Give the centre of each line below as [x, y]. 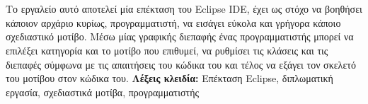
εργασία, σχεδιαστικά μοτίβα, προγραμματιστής [103, 92]
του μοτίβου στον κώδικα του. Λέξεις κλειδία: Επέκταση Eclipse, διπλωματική [169, 78]
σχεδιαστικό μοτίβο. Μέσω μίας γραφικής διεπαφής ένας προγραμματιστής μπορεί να [180, 36]
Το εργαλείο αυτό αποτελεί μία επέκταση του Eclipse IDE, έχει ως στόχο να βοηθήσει [184, 9]
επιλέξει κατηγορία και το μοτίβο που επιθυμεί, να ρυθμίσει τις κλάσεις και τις [167, 50]
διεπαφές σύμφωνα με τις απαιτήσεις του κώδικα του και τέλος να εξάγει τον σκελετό [181, 64]
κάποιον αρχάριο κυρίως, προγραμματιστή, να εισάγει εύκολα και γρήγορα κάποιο [173, 22]
